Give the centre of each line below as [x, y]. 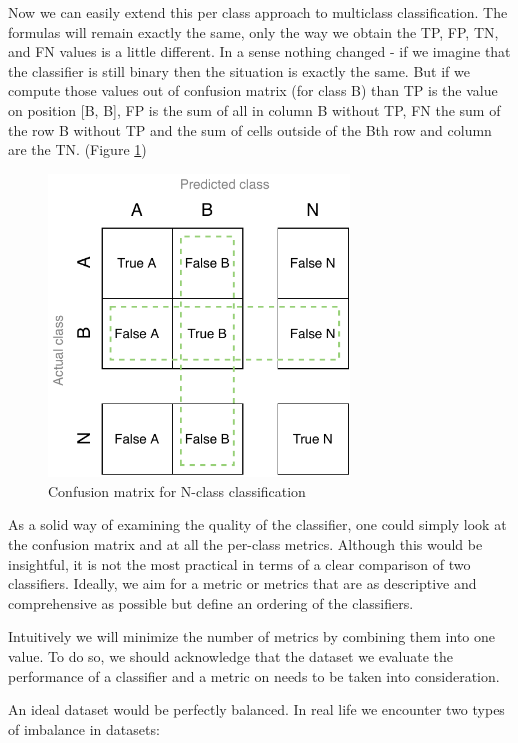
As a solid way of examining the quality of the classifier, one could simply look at [257, 524]
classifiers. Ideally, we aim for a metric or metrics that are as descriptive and [242, 583]
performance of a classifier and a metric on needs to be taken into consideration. [254, 675]
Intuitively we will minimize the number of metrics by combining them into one [252, 636]
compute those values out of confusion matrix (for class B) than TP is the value [253, 90]
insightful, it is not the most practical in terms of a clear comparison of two [239, 563]
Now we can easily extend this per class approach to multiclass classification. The [258, 12]
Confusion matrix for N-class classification [177, 490]
